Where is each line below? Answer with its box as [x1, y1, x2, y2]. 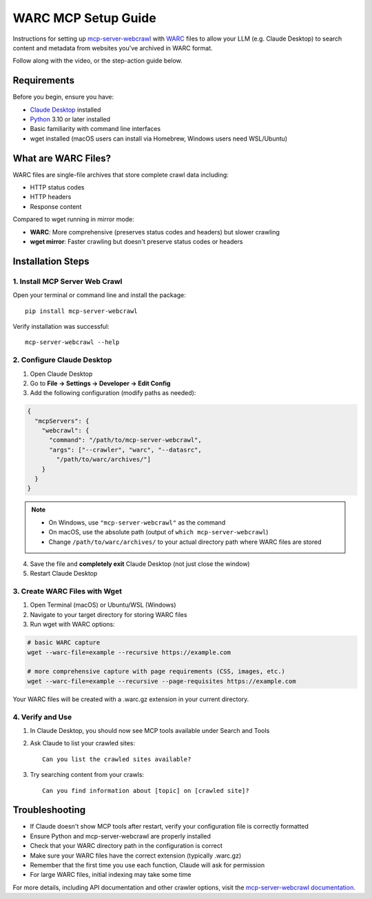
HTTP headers [30, 193, 72, 201]
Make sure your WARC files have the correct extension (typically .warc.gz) [30, 851, 242, 860]
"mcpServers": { [34, 417, 90, 425]
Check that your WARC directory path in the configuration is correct [30, 842, 223, 850]
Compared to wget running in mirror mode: [12, 215, 134, 223]
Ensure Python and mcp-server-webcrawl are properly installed [30, 831, 211, 840]
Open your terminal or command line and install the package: [12, 291, 186, 299]
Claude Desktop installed [30, 105, 101, 114]
